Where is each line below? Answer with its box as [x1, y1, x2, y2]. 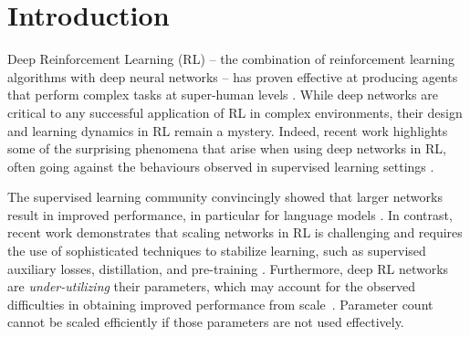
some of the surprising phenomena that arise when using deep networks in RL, [7, 139, 446, 158]
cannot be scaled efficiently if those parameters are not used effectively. [7, 312, 404, 332]
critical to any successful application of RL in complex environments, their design [7, 102, 463, 121]
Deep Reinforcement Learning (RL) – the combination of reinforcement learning [7, 49, 454, 68]
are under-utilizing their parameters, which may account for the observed [7, 277, 416, 296]
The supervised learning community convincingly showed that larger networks [7, 187, 443, 206]
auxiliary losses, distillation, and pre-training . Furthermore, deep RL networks [7, 258, 449, 278]
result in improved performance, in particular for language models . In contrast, [7, 205, 453, 224]
